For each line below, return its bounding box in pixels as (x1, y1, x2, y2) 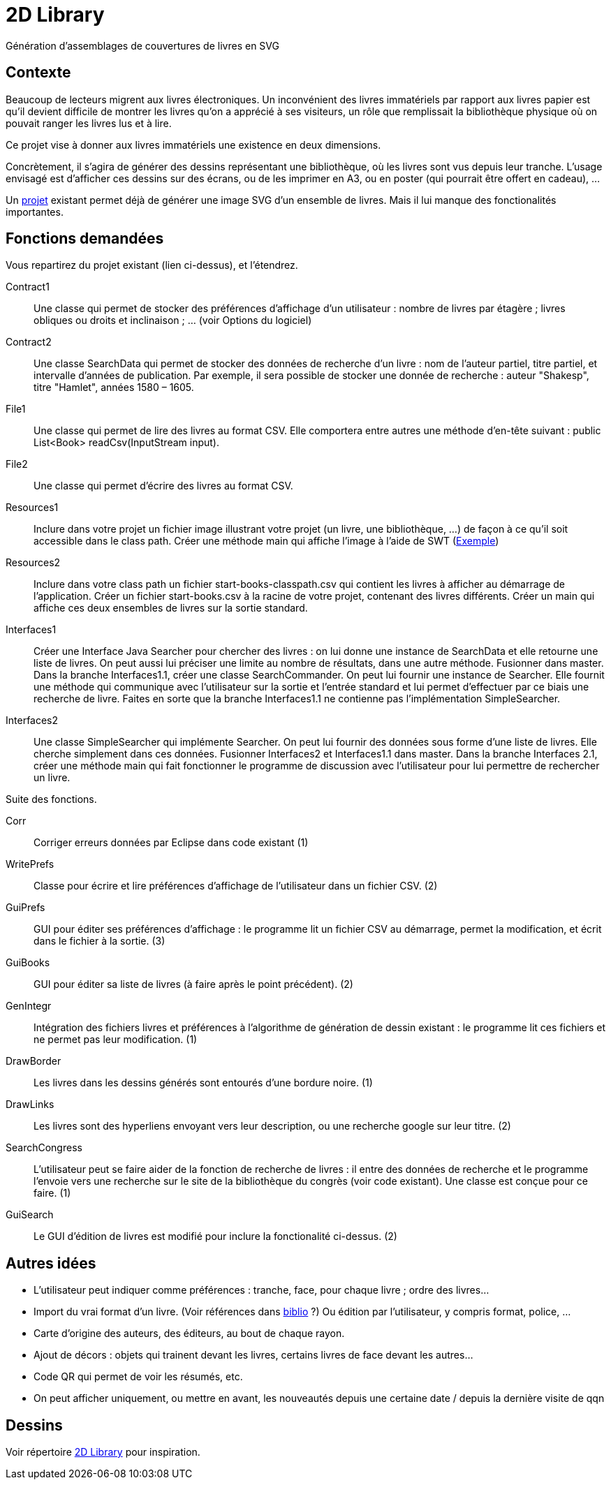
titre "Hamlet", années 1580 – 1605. (34, 381, 194, 394)
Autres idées (6, 1254, 96, 1272)
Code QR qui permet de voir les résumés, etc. (34, 1371, 243, 1383)
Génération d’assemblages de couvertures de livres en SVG (6, 39, 279, 52)
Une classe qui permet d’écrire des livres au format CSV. (34, 480, 293, 492)
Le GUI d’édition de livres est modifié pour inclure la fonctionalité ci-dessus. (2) (34, 1230, 397, 1243)
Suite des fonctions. (6, 793, 97, 806)
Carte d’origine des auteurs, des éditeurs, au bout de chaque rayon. (34, 1327, 345, 1340)
